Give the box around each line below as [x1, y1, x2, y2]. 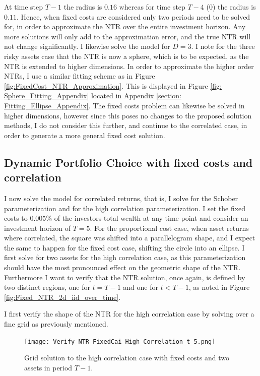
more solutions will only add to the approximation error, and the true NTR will [4, 31, 251, 41]
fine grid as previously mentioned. [4, 319, 108, 329]
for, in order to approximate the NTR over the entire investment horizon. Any [4, 21, 246, 32]
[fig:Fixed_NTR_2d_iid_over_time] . [4, 291, 121, 302]
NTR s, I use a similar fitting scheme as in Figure [4, 71, 155, 81]
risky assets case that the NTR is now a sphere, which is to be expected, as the [4, 50, 249, 61]
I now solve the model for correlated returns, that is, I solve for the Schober [4, 193, 238, 203]
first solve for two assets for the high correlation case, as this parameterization [4, 252, 246, 263]
